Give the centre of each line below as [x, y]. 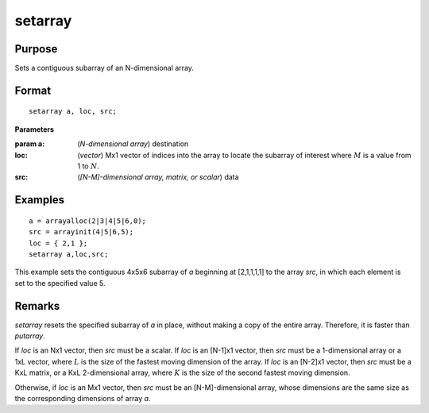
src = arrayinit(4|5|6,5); [81, 232]
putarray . [30, 336]
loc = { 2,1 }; [58, 243]
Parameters [35, 129]
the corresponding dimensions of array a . [83, 399]
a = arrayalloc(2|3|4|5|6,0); [88, 221]
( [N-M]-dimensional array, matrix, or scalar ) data [158, 177]
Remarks [37, 306]
